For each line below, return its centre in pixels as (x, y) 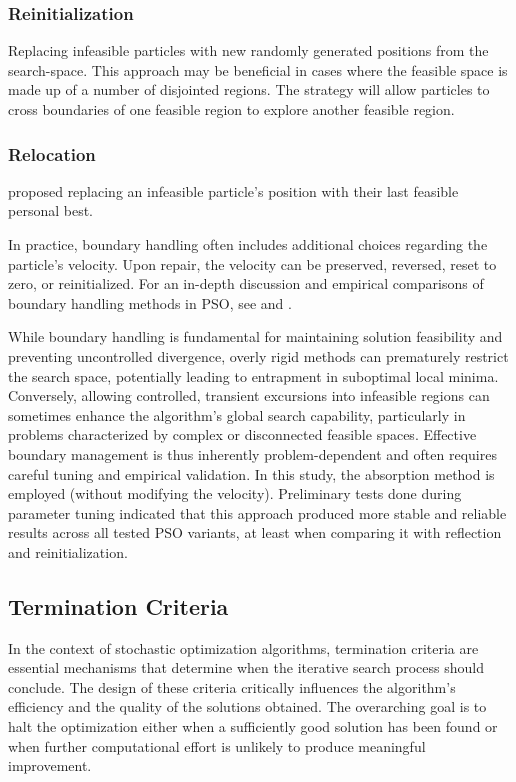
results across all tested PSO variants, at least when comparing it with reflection (255, 532)
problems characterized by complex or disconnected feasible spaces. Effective (242, 434)
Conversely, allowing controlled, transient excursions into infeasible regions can (249, 395)
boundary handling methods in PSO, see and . (150, 302)
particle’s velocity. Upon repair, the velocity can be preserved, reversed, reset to (252, 263)
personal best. (50, 210)
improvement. (50, 765)
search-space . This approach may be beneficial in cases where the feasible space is (258, 69)
